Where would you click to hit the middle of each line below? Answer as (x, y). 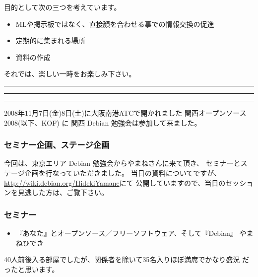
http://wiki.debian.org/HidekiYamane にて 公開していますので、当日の (115, 182)
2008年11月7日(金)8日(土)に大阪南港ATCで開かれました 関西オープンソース (125, 112)
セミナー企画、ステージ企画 (57, 145)
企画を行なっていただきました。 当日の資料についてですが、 (123, 173)
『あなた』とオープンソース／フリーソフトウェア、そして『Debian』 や (131, 233)
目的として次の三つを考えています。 (63, 7)
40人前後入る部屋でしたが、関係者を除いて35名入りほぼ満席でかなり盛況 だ (127, 259)
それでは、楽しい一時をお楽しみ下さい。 (70, 74)
